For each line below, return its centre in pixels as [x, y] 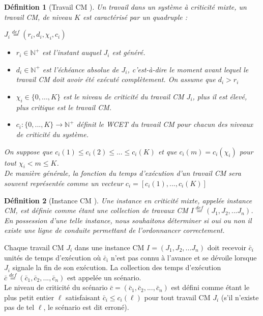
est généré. [129, 52]
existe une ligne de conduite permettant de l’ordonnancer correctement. [114, 230]
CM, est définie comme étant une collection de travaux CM [96, 210]
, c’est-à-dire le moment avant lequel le [188, 69]
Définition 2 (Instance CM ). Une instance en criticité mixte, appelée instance [128, 200]
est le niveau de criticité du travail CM [123, 96]
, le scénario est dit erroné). [86, 307]
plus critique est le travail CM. [64, 107]
